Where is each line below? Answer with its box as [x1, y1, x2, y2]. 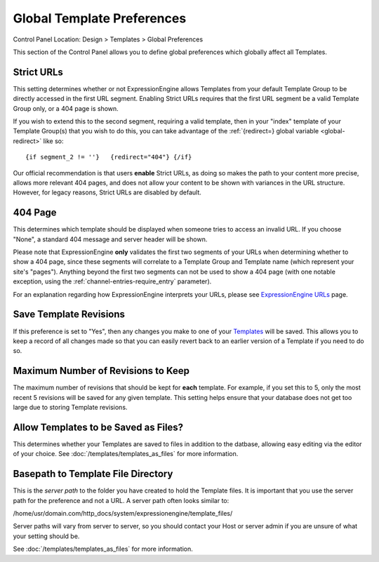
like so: [43, 137, 64, 145]
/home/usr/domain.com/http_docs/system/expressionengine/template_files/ [13, 509, 233, 517]
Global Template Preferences [13, 11, 187, 26]
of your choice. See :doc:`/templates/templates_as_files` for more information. [13, 450, 239, 458]
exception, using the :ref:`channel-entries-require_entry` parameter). [13, 277, 212, 286]
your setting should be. [13, 532, 80, 540]
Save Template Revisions [13, 309, 126, 321]
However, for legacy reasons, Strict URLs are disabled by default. [13, 188, 201, 196]
